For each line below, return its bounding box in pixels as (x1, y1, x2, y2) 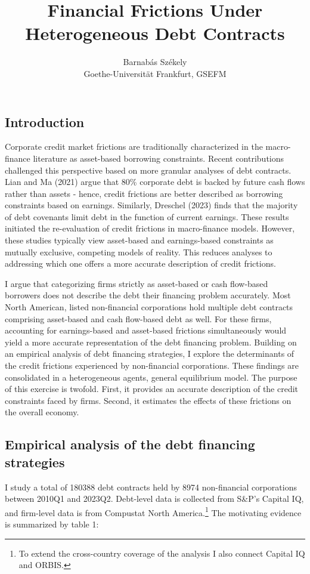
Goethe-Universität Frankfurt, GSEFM (83, 67, 227, 79)
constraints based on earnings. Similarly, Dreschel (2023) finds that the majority (5, 199, 298, 211)
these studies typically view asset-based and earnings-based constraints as (5, 234, 274, 246)
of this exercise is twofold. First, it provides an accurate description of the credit (5, 382, 299, 395)
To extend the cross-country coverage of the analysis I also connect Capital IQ (18, 547, 305, 559)
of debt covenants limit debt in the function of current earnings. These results (5, 210, 289, 223)
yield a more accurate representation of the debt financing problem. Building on (5, 335, 297, 348)
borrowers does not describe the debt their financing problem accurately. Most (5, 289, 291, 301)
